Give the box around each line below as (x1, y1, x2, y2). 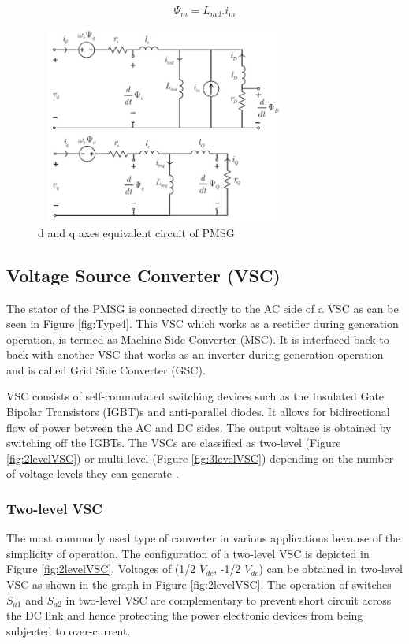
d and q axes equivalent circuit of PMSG (38, 224, 235, 240)
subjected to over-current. (6, 622, 131, 638)
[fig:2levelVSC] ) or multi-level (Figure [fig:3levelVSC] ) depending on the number (6, 449, 394, 466)
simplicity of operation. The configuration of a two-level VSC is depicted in (6, 545, 370, 561)
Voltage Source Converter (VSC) (6, 262, 281, 287)
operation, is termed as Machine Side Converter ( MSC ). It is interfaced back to (6, 330, 389, 347)
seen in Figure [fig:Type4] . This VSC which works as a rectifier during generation (6, 315, 399, 332)
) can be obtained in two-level (258, 560, 403, 577)
